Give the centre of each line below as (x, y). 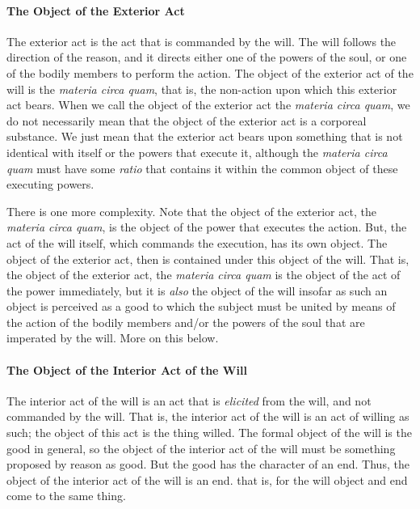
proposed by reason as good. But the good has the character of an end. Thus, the (208, 464)
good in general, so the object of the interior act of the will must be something (201, 448)
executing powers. (50, 184)
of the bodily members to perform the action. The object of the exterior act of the (210, 72)
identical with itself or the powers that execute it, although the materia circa (197, 152)
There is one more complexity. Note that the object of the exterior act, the (191, 211)
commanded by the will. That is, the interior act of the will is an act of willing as (208, 416)
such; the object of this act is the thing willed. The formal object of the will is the (209, 433)
